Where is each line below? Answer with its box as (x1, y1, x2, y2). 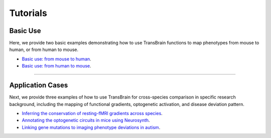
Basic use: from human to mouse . (22, 63, 91, 69)
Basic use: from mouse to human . (22, 55, 91, 62)
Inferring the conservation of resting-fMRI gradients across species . (22, 110, 163, 116)
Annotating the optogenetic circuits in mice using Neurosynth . (22, 117, 150, 123)
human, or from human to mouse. (9, 46, 79, 52)
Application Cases (9, 81, 68, 89)
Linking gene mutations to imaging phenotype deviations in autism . (22, 124, 161, 130)
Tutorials (9, 7, 47, 18)
